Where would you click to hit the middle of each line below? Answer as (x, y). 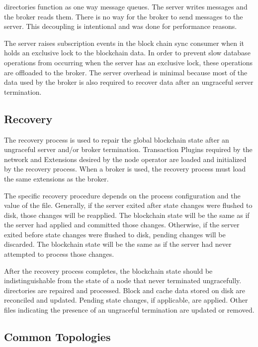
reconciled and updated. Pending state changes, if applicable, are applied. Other (126, 300)
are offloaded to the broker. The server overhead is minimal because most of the (126, 72)
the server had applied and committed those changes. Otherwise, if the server (122, 225)
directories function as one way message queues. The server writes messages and (126, 6)
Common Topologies (57, 337)
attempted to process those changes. (59, 254)
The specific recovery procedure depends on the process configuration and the (122, 195)
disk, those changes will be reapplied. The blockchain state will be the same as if (127, 215)
